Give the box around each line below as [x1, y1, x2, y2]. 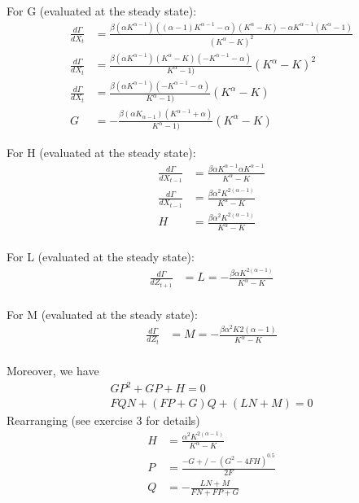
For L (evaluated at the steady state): [7, 248, 195, 265]
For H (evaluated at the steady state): [7, 144, 196, 161]
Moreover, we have [7, 361, 99, 378]
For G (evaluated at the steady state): [7, 2, 197, 19]
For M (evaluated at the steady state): [7, 305, 198, 322]
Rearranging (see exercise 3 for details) [7, 412, 200, 429]
